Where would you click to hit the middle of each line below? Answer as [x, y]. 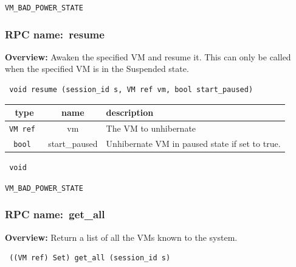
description [130, 112]
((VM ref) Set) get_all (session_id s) [90, 258]
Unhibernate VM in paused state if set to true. [193, 143]
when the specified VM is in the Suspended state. [97, 69]
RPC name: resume [55, 34]
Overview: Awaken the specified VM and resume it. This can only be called [148, 56]
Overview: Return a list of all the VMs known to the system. [121, 237]
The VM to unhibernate [151, 128]
